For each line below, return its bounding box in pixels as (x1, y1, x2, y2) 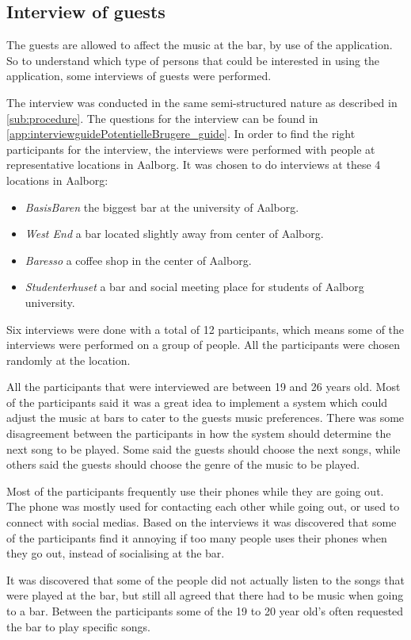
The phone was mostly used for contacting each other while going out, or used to (6, 498, 400, 515)
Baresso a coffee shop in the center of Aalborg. (25, 251, 252, 268)
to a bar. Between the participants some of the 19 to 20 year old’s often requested (6, 603, 404, 619)
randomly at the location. (6, 351, 131, 368)
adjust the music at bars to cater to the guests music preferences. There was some (6, 409, 405, 426)
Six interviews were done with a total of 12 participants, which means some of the (6, 320, 405, 337)
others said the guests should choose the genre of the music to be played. (6, 456, 360, 473)
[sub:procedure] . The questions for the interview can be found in (6, 109, 318, 126)
